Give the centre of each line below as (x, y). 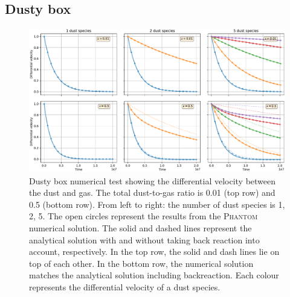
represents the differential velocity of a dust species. (125, 287)
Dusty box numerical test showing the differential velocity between (153, 180)
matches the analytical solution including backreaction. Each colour (154, 275)
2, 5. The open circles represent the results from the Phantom (143, 216)
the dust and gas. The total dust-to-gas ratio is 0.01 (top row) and (152, 192)
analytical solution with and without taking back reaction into (144, 239)
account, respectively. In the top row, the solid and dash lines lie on (154, 252)
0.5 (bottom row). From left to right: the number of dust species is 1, (157, 204)
